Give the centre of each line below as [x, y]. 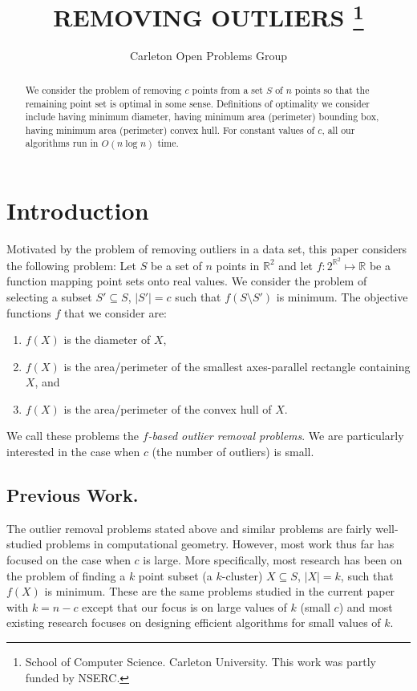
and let [296, 265]
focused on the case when [69, 560]
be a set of [176, 265]
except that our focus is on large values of [184, 606]
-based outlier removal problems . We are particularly [276, 436]
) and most [366, 606]
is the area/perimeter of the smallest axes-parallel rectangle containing [237, 366]
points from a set [227, 89]
